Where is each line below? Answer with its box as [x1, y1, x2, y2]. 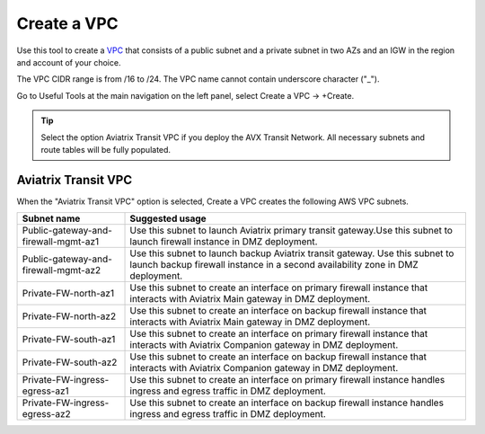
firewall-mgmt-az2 [22, 264, 101, 277]
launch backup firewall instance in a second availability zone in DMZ [129, 259, 419, 271]
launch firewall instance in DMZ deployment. [129, 235, 318, 248]
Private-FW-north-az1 [22, 288, 115, 300]
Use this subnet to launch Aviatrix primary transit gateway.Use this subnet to [129, 225, 454, 237]
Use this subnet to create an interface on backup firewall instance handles [129, 396, 445, 409]
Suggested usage [129, 212, 207, 225]
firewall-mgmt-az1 [22, 235, 99, 248]
